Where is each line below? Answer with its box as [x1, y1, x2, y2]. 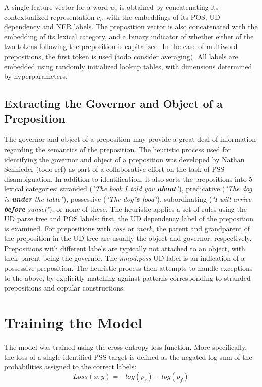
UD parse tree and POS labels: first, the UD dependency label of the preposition [4, 213, 253, 224]
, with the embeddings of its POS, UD [102, 11, 220, 22]
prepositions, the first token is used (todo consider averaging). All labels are [4, 51, 238, 61]
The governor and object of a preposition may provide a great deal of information [4, 134, 256, 144]
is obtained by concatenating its [119, 2, 219, 12]
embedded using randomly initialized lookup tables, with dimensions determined [4, 61, 252, 71]
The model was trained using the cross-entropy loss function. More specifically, [4, 341, 247, 352]
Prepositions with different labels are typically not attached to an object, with [4, 243, 245, 253]
